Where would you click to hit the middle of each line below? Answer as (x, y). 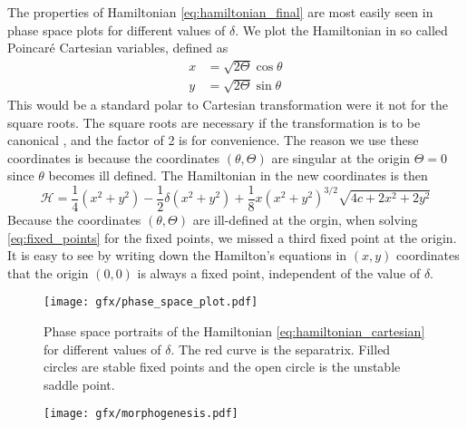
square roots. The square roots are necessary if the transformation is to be (214, 122)
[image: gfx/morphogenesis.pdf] (141, 414)
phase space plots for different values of (117, 29)
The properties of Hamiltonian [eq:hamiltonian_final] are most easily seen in (220, 12)
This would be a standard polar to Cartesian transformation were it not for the (228, 104)
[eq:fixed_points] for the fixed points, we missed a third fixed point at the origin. (232, 237)
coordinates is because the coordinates (114, 157)
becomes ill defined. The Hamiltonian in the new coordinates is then (238, 175)
